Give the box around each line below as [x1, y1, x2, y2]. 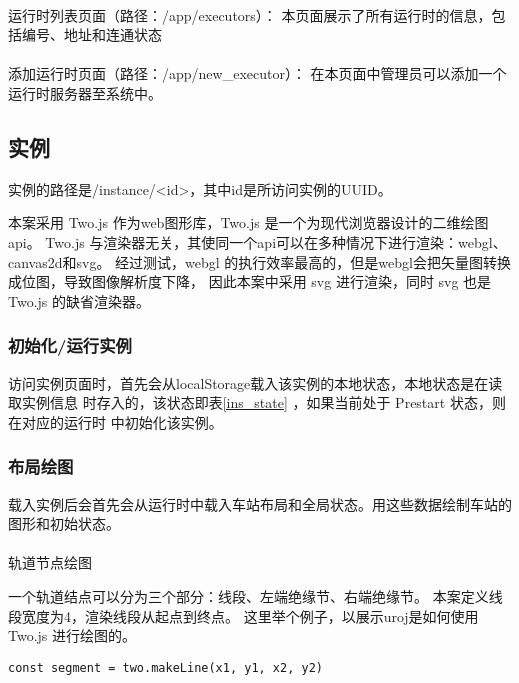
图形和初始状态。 [8, 513, 120, 534]
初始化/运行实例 [8, 333, 132, 358]
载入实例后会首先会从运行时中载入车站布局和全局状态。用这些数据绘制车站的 [8, 493, 512, 514]
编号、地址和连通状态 [21, 24, 162, 45]
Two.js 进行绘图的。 [8, 625, 137, 646]
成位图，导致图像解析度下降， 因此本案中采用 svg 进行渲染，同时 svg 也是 [8, 271, 492, 292]
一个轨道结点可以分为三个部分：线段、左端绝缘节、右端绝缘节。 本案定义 [8, 585, 489, 606]
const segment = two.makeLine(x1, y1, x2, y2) [8, 660, 323, 675]
